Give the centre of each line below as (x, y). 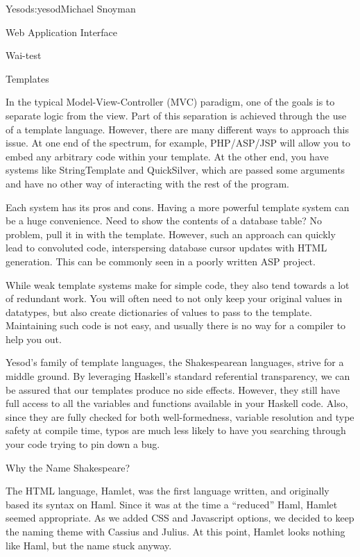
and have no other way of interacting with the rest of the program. (147, 183)
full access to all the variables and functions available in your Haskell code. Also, (177, 403)
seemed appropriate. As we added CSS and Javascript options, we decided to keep (180, 518)
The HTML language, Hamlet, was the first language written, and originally (168, 491)
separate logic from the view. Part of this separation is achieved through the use (176, 115)
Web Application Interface (62, 32)
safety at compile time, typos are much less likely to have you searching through (176, 430)
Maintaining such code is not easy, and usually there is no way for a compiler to (176, 325)
